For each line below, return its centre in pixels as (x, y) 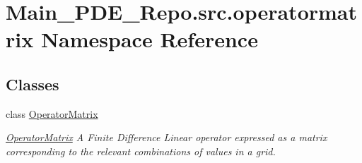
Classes (33, 84)
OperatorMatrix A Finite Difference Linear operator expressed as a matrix (167, 137)
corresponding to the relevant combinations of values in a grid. (141, 151)
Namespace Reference (149, 39)
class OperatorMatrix (52, 113)
